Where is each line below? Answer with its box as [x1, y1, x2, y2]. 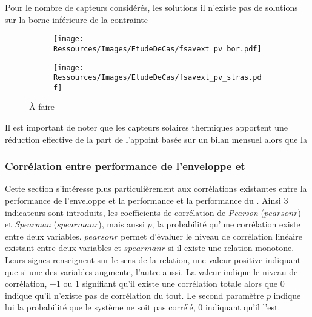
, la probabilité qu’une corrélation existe [151, 218, 300, 230]
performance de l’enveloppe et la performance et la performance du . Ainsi [5, 194, 281, 207]
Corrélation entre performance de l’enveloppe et [5, 158, 245, 174]
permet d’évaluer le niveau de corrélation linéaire [121, 229, 302, 242]
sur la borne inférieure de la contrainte [5, 13, 148, 25]
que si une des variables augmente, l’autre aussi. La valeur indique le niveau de [5, 265, 298, 278]
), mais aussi [98, 218, 145, 230]
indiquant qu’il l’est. [205, 301, 280, 313]
